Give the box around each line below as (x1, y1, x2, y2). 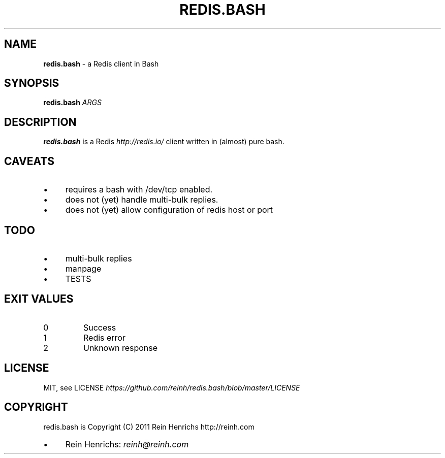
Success (83, 322, 116, 333)
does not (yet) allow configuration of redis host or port (65, 205, 273, 215)
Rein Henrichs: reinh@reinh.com (65, 439, 189, 449)
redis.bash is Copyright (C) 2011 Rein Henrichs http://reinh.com (43, 422, 255, 431)
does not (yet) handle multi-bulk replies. (65, 194, 218, 205)
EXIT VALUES (4, 292, 74, 306)
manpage (65, 263, 102, 274)
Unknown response (83, 342, 158, 353)
